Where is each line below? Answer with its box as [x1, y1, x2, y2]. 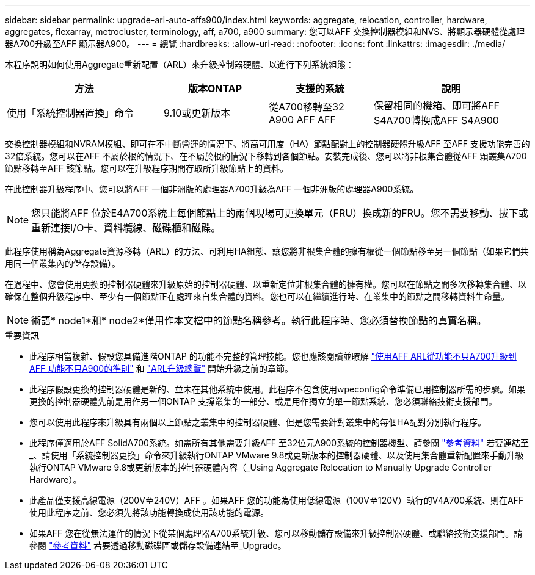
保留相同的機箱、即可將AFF [374, 99, 500, 112]
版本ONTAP [187, 82, 242, 95]
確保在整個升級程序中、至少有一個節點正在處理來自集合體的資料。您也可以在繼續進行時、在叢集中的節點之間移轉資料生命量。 [5, 291, 509, 302]
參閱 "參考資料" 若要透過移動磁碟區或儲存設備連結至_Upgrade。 [29, 540, 286, 551]
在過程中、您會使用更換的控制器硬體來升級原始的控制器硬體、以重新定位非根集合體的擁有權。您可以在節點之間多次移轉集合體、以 [5, 279, 526, 289]
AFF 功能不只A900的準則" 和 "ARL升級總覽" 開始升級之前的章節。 [29, 363, 294, 374]
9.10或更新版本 [164, 107, 231, 119]
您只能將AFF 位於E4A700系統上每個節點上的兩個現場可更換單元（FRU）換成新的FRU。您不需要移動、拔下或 [31, 207, 528, 219]
